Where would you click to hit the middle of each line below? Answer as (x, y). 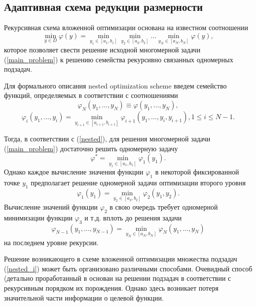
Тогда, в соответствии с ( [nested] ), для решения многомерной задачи (107, 138)
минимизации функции (38, 217)
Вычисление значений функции (51, 206)
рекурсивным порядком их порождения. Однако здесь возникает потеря (111, 288)
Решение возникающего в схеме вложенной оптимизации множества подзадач (121, 259)
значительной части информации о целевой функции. (84, 297)
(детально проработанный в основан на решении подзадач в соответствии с (118, 278)
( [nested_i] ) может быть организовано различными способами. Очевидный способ (128, 268)
